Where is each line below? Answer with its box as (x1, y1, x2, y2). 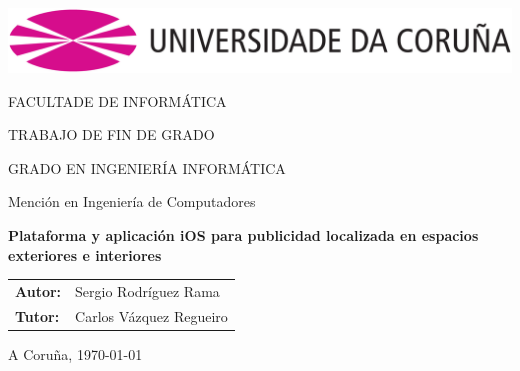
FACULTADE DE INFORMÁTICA (8, 90, 227, 111)
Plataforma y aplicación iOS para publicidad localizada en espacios (8, 224, 479, 245)
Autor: (15, 280, 62, 301)
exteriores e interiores (8, 244, 162, 265)
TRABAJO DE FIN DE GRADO (8, 124, 215, 145)
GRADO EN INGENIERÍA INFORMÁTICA (8, 157, 286, 178)
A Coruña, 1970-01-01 (8, 343, 143, 364)
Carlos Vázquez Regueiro (75, 305, 228, 326)
